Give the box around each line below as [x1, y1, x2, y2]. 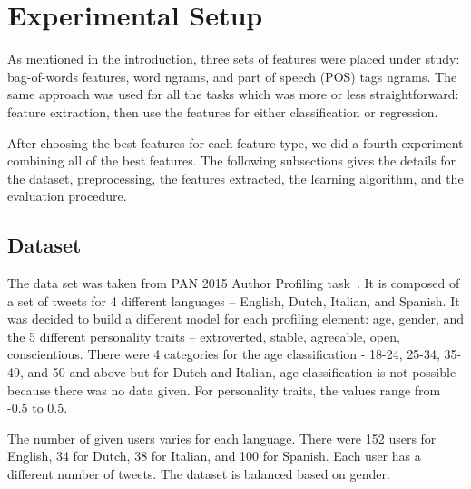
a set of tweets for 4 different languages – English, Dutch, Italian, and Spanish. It [7, 291, 460, 310]
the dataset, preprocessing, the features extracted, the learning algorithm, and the [7, 168, 464, 187]
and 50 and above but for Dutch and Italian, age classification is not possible [27, 363, 456, 382]
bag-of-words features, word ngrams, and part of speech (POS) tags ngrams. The [7, 66, 457, 85]
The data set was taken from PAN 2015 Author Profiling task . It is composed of [7, 274, 460, 293]
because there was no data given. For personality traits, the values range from [7, 380, 441, 399]
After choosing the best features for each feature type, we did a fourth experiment [7, 133, 464, 152]
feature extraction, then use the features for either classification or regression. [7, 102, 438, 121]
